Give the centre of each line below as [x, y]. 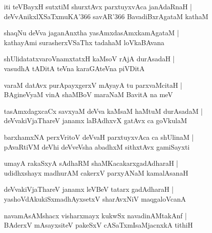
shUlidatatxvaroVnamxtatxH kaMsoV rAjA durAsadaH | [89, 59]
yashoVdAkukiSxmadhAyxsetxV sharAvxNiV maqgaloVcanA [95, 198]
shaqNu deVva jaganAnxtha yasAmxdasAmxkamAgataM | [92, 33]
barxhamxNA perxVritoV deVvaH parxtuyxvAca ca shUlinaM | [99, 137]
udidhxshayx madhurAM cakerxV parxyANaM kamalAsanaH [96, 172]
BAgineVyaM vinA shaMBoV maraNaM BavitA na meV [88, 94]
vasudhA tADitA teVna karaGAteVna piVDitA [74, 68]
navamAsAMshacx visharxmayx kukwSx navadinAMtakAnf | [95, 215]
